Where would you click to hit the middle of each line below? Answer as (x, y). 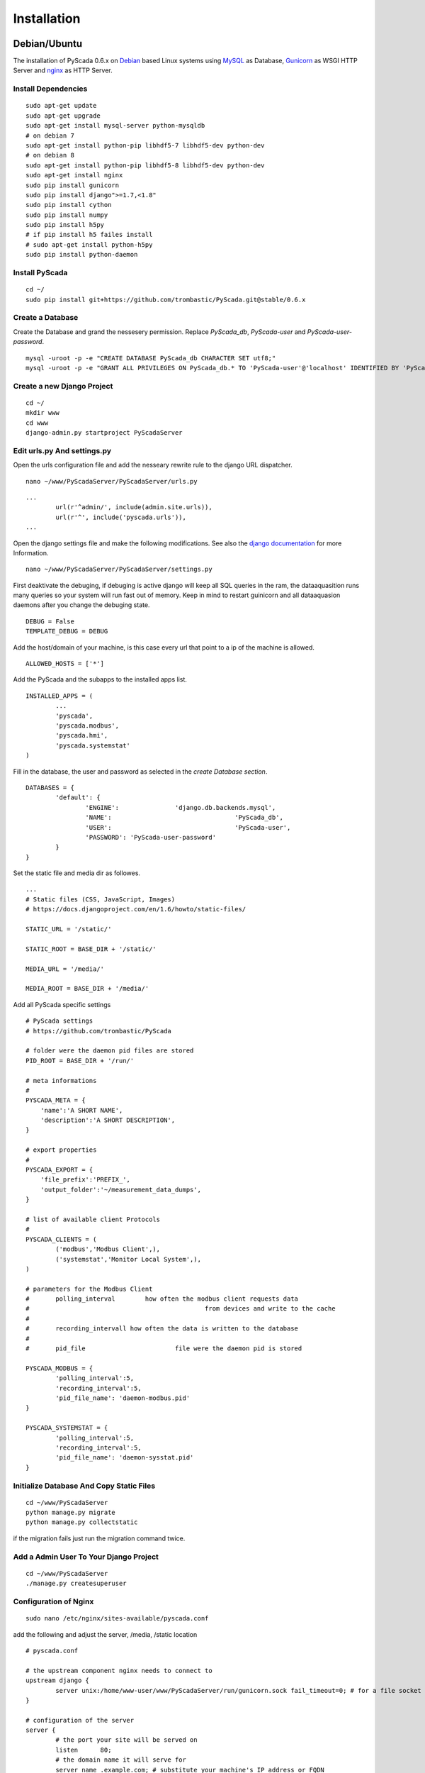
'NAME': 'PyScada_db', (184, 818)
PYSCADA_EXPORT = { (59, 1170)
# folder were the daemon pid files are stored (110, 1051)
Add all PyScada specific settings (62, 1004)
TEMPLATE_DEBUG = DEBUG (67, 632)
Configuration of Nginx (53, 1601)
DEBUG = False (50, 621)
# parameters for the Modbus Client (89, 1289)
